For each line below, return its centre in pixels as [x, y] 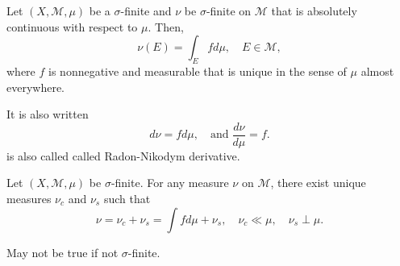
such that [127, 199]
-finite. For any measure [170, 183]
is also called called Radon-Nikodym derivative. [123, 155]
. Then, [166, 26]
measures [29, 199]
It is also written [48, 114]
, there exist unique [318, 183]
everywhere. [36, 87]
